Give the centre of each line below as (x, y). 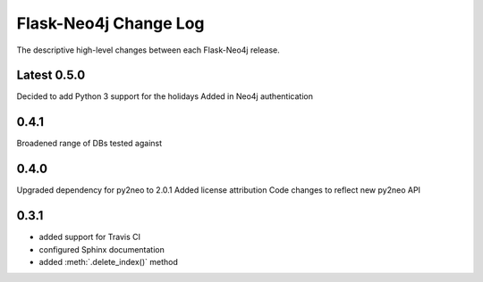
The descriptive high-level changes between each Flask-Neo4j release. (148, 50)
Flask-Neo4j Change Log (110, 23)
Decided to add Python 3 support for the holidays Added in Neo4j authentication (165, 96)
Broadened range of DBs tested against (89, 144)
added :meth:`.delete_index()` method (108, 261)
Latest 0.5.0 (51, 75)
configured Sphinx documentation (102, 249)
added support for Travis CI (90, 237)
